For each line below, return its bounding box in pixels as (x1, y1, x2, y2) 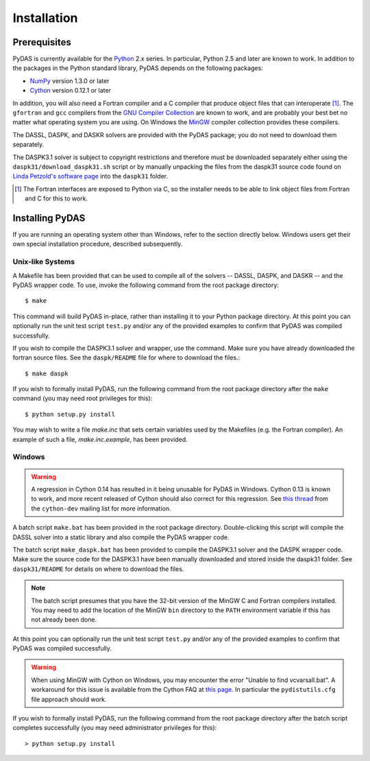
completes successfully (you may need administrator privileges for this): (12, 724, 217, 732)
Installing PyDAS (12, 212, 86, 224)
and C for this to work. (25, 194, 88, 202)
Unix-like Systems (12, 257, 75, 267)
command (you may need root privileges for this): (12, 395, 153, 403)
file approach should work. (31, 695, 107, 703)
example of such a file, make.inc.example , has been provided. (12, 435, 188, 443)
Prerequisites (12, 36, 71, 48)
